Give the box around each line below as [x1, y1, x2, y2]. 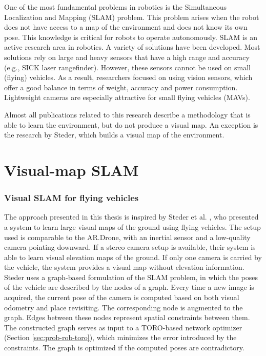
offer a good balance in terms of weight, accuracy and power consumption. [4, 82, 238, 92]
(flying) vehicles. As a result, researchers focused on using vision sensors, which [4, 72, 253, 83]
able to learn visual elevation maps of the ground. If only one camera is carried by [4, 251, 262, 262]
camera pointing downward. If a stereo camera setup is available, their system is [4, 242, 256, 252]
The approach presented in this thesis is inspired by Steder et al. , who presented [4, 211, 259, 222]
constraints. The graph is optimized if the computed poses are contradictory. [4, 342, 244, 353]
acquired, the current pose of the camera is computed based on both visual [4, 292, 239, 303]
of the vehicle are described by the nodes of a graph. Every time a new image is [4, 282, 254, 292]
